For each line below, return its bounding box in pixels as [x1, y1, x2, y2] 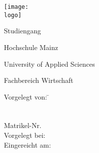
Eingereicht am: [4, 139, 51, 150]
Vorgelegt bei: [4, 130, 46, 140]
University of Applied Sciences [4, 58, 95, 69]
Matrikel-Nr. [4, 120, 42, 130]
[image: [4, 3, 29, 10]
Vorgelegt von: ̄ [4, 91, 49, 102]
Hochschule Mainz [4, 42, 58, 52]
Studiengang [4, 25, 41, 36]
